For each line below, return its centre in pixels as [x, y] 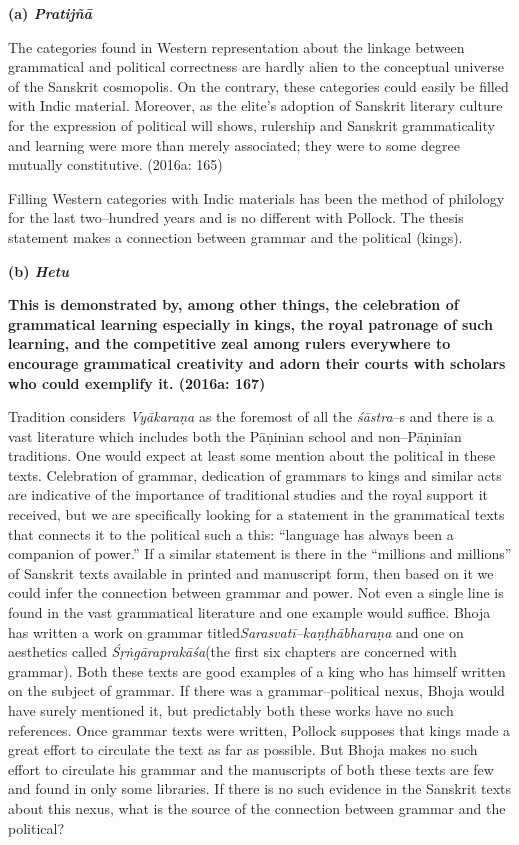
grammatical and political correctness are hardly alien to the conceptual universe [256, 66]
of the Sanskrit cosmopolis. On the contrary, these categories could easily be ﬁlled [258, 85]
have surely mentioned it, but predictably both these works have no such [231, 710]
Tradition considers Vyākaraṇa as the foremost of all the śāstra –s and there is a [251, 416]
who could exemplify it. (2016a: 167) [137, 382]
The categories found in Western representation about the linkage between [236, 46]
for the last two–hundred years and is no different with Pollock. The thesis [236, 217]
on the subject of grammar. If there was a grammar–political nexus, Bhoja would [256, 690]
